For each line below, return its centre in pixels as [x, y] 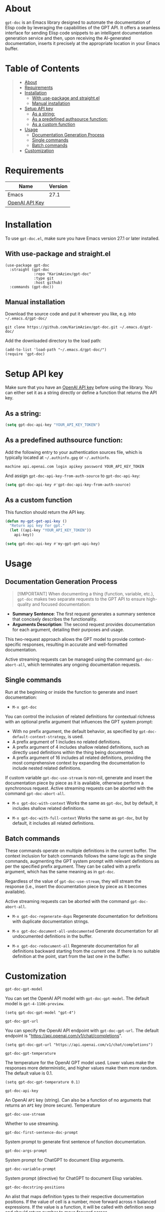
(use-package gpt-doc [27, 265]
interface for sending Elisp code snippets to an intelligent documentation [79, 33]
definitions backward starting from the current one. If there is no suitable [86, 951]
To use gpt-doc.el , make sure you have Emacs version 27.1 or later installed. [82, 238]
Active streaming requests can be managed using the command [70, 659]
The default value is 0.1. [29, 1073]
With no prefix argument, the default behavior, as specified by [75, 731]
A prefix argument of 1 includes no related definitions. [67, 742]
